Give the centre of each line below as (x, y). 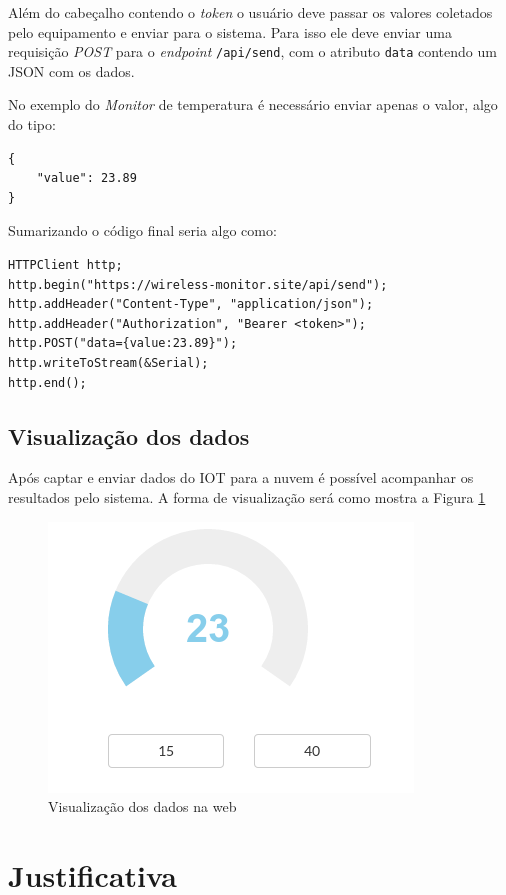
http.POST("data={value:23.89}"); (123, 343)
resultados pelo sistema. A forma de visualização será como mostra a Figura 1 (247, 496)
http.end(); (47, 382)
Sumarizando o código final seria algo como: (142, 230)
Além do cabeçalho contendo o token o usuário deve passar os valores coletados (250, 12)
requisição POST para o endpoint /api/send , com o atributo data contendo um (252, 51)
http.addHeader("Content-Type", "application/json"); (191, 304)
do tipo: (32, 124)
